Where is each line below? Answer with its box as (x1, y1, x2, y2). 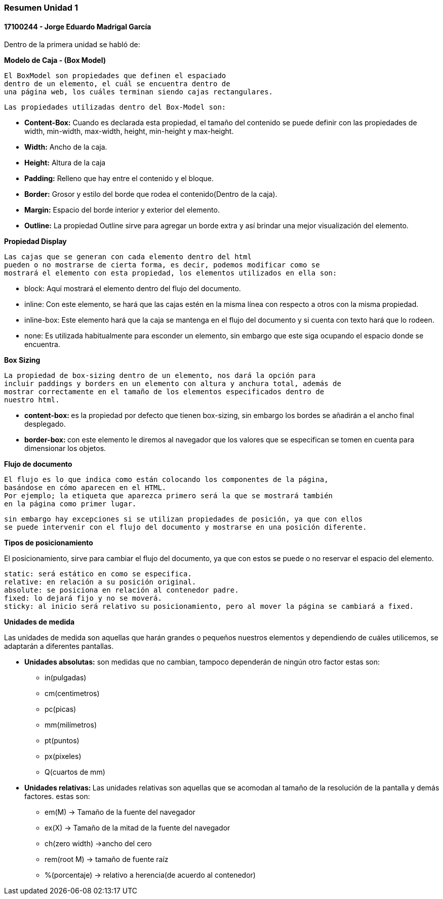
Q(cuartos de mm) (45, 768, 105, 777)
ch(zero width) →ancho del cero (45, 839, 152, 848)
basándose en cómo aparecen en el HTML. (4, 483, 167, 492)
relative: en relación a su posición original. (4, 578, 196, 586)
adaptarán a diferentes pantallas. (4, 642, 114, 651)
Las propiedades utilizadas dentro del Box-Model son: (4, 103, 226, 112)
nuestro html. (4, 396, 60, 404)
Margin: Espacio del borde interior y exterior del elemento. (24, 205, 220, 215)
